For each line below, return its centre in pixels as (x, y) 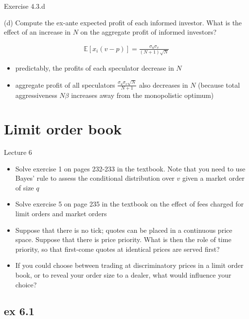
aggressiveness (36, 95)
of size (25, 187)
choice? (26, 284)
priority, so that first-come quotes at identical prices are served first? (117, 249)
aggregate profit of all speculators (65, 84)
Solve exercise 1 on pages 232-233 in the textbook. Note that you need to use (130, 168)
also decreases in (163, 84)
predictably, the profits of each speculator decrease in (95, 68)
